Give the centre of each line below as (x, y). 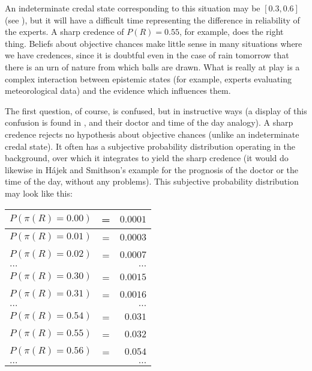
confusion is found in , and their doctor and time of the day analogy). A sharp (149, 122)
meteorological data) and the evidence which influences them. (118, 90)
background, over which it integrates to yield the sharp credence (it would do (147, 158)
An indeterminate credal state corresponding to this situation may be (133, 8)
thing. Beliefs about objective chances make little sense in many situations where (154, 43)
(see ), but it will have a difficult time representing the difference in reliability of (152, 20)
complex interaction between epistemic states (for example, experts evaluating (148, 78)
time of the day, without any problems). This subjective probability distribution (152, 181)
